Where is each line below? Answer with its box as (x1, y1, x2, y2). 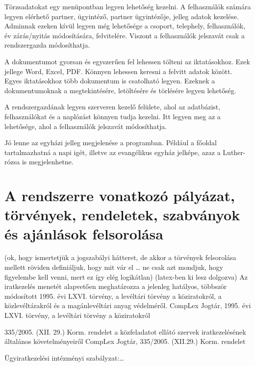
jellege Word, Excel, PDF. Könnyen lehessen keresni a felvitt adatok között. (4, 66, 232, 76)
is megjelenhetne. (22, 157, 74, 167)
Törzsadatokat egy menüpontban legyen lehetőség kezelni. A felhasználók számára (4, 1, 251, 11)
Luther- (223, 147, 246, 157)
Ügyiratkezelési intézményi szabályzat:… (4, 352, 124, 363)
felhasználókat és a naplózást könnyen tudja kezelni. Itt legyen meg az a (4, 111, 221, 121)
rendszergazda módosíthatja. (4, 40, 90, 50)
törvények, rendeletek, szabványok (4, 205, 240, 225)
